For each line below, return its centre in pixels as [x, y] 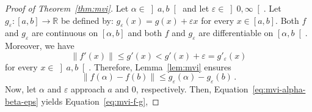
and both [145, 33]
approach [88, 89]
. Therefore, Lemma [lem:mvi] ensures [160, 66]
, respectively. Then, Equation [192, 89]
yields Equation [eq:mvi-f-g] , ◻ [100, 101]
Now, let [21, 89]
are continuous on [65, 33]
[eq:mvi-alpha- [279, 89]
